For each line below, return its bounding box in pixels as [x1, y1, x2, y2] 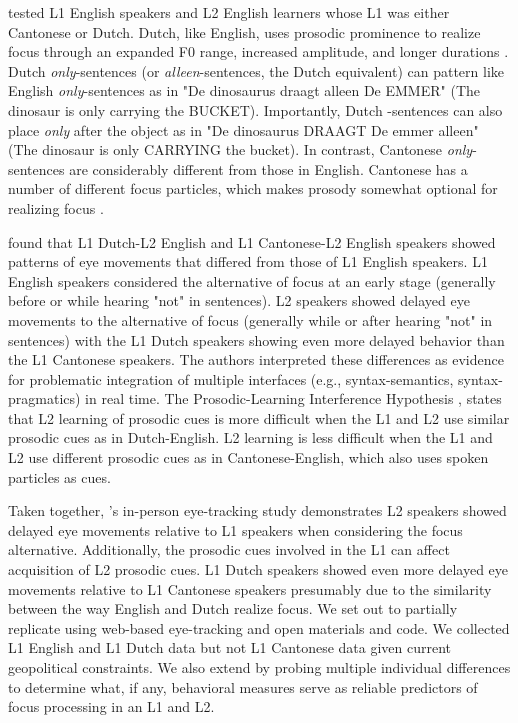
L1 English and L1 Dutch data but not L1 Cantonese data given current [8, 637, 452, 658]
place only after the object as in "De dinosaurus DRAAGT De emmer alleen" [8, 119, 479, 140]
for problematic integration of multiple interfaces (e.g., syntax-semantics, [8, 368, 454, 389]
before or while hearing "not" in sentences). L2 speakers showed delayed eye [8, 290, 470, 311]
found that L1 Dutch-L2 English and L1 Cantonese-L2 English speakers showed [8, 231, 496, 252]
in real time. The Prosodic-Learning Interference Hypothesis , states [85, 388, 502, 409]
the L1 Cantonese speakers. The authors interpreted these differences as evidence [8, 349, 504, 370]
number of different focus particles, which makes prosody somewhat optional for [8, 178, 498, 199]
